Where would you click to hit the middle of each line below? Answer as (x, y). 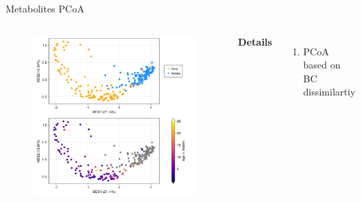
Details (255, 41)
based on (322, 65)
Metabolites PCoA (45, 8)
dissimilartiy (329, 92)
